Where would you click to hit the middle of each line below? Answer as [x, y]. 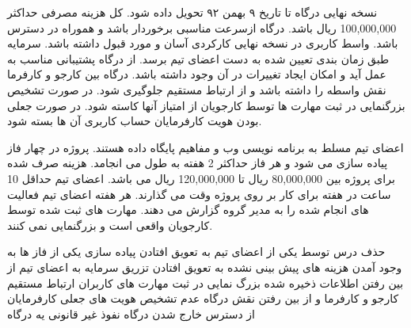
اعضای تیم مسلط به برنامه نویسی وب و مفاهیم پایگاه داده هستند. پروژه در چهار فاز [205, 147]
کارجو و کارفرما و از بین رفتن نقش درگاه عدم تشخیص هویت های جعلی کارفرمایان [203, 298]
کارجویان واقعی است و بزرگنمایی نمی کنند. [110, 225]
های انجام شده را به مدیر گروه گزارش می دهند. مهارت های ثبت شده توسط [188, 210]
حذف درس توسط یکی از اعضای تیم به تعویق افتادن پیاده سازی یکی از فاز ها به [196, 252]
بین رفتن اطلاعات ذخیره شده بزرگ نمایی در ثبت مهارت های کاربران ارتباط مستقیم [205, 282]
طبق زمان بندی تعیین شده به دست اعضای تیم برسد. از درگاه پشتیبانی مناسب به [198, 58]
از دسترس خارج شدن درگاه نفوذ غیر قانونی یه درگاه [131, 313]
